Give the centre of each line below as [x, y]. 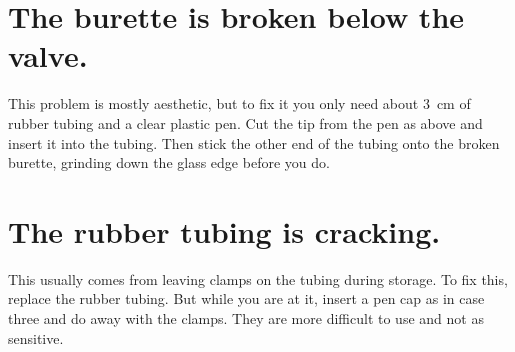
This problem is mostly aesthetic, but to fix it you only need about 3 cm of [239, 103]
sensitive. [36, 337]
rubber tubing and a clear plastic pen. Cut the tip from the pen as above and [245, 122]
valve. [48, 55]
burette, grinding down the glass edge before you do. [169, 162]
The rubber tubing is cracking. [224, 230]
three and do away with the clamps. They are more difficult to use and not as [246, 318]
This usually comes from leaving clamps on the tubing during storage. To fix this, [258, 278]
